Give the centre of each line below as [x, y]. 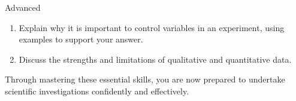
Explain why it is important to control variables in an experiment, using [152, 27]
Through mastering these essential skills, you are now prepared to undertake [145, 79]
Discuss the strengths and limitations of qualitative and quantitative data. [155, 59]
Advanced [23, 7]
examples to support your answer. [81, 39]
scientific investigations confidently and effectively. [97, 91]
